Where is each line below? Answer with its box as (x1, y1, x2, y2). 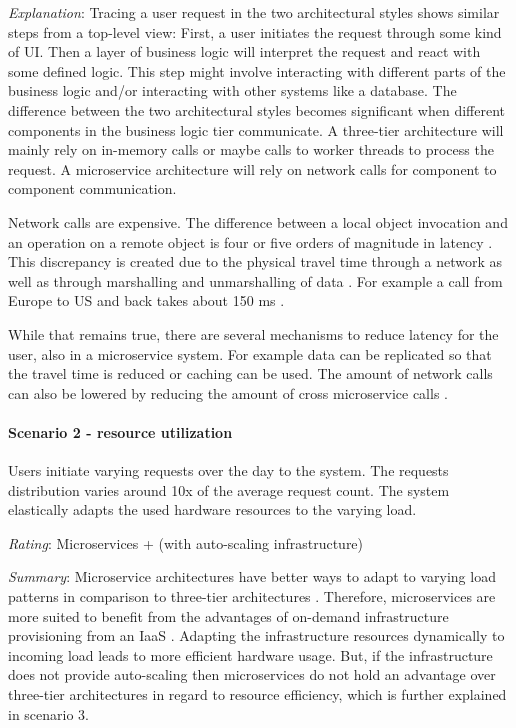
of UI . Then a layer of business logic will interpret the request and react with (8, 41, 481, 62)
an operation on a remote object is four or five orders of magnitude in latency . (8, 231, 493, 252)
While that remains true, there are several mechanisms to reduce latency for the (8, 323, 499, 344)
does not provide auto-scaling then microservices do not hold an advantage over (8, 664, 496, 685)
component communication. (8, 178, 177, 199)
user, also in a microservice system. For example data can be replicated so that (8, 343, 492, 364)
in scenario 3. (8, 703, 90, 724)
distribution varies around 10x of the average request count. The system (8, 479, 450, 500)
